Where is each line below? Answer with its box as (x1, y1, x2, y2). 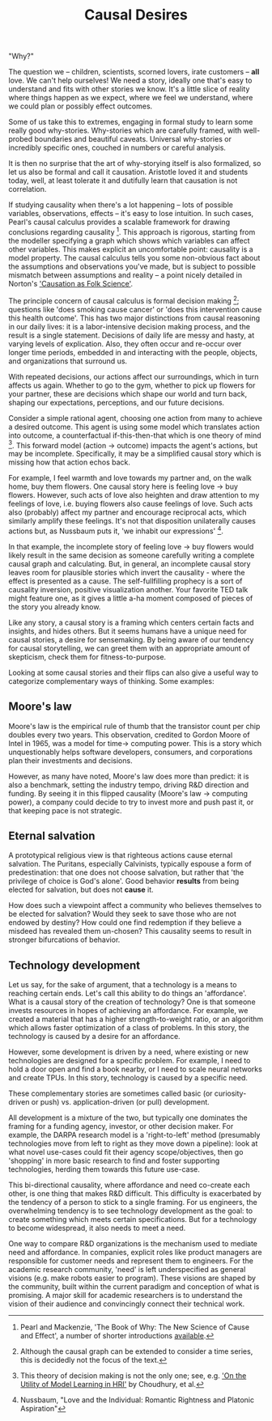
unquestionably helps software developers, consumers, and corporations (8, 747, 253, 757)
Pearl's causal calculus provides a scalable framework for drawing (8, 217, 231, 227)
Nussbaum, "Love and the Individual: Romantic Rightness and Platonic (19, 1395, 255, 1405)
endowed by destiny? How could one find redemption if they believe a (8, 918, 242, 927)
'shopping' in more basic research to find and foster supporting (8, 1156, 220, 1166)
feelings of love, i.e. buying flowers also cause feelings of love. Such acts (8, 499, 253, 509)
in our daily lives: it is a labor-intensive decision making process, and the (8, 321, 251, 331)
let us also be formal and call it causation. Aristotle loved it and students (8, 168, 249, 177)
